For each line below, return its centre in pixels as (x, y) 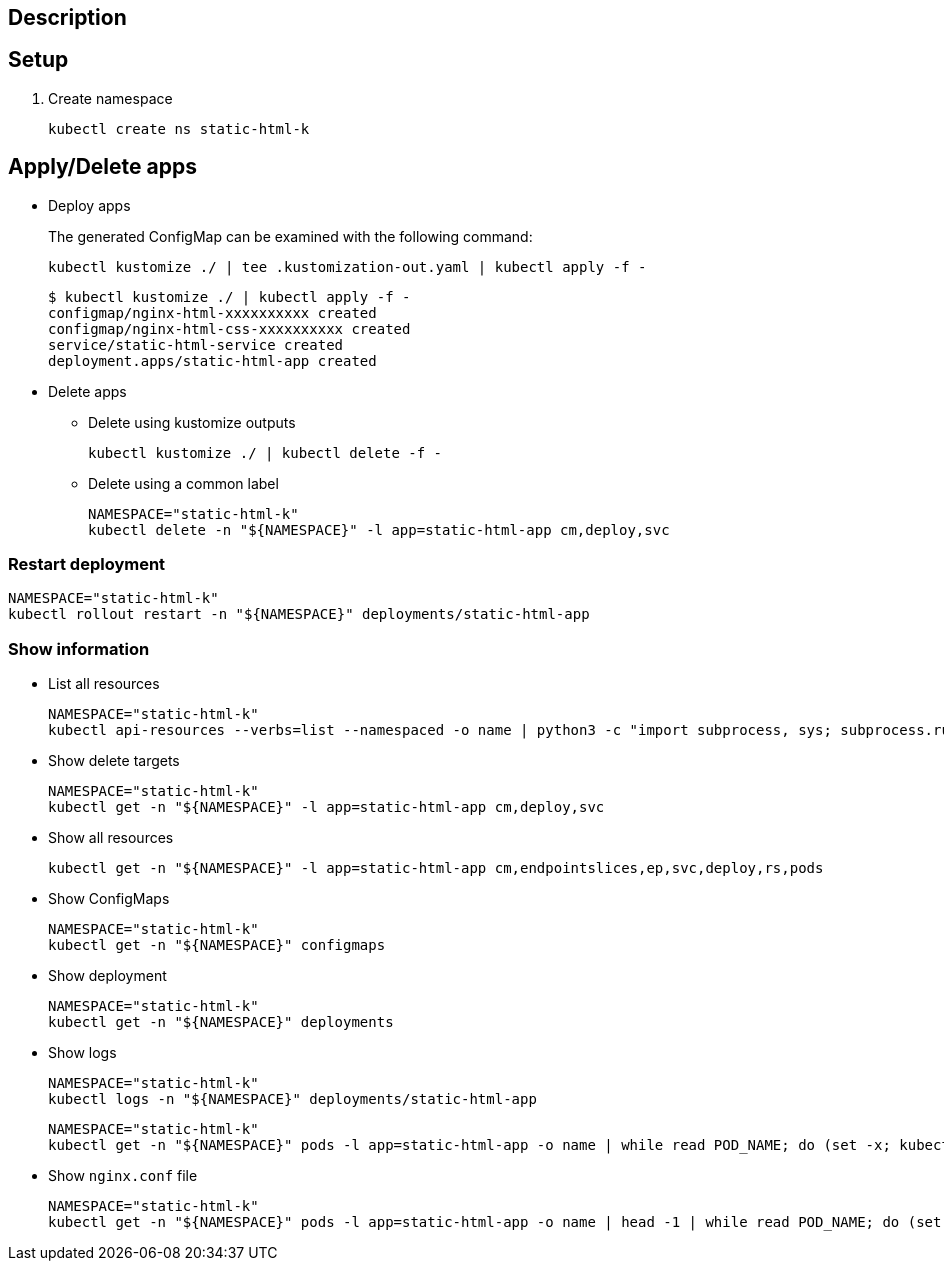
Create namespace (110, 98)
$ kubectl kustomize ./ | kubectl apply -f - (229, 296)
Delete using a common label (183, 483)
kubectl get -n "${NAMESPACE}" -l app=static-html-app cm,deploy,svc (326, 807)
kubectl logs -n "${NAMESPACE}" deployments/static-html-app (292, 1099)
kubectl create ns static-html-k (179, 128)
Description (67, 17)
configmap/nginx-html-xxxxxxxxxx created (212, 312)
